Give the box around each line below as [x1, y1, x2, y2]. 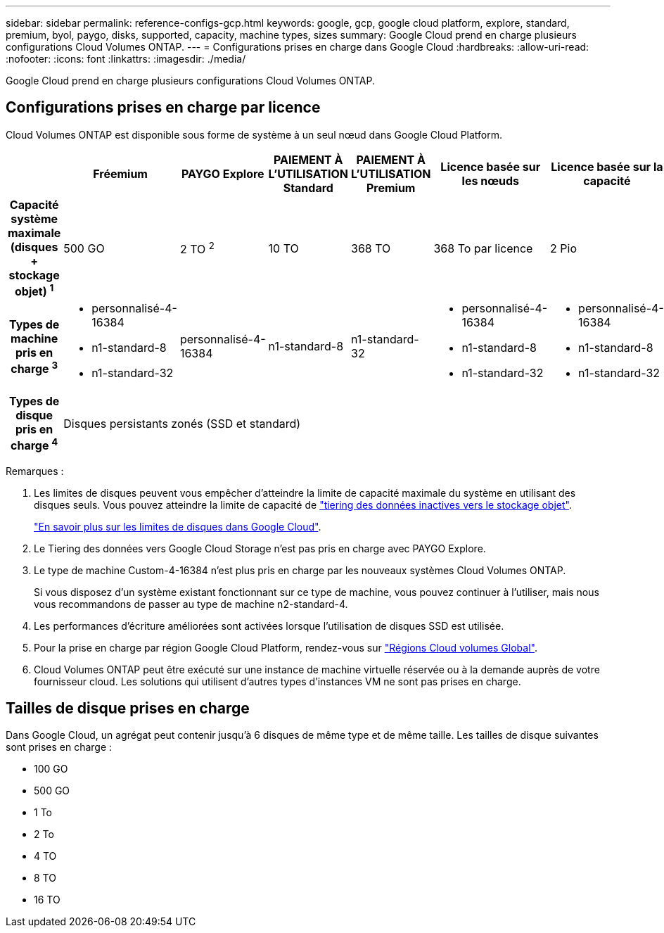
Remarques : [6, 464, 64, 477]
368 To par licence [433, 241, 533, 255]
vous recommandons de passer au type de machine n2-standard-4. [34, 597, 348, 610]
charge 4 [11, 436, 58, 453]
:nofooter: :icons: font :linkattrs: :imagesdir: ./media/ [6, 53, 246, 65]
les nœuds [461, 173, 519, 188]
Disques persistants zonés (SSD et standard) [63, 416, 301, 431]
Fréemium [93, 166, 148, 181]
